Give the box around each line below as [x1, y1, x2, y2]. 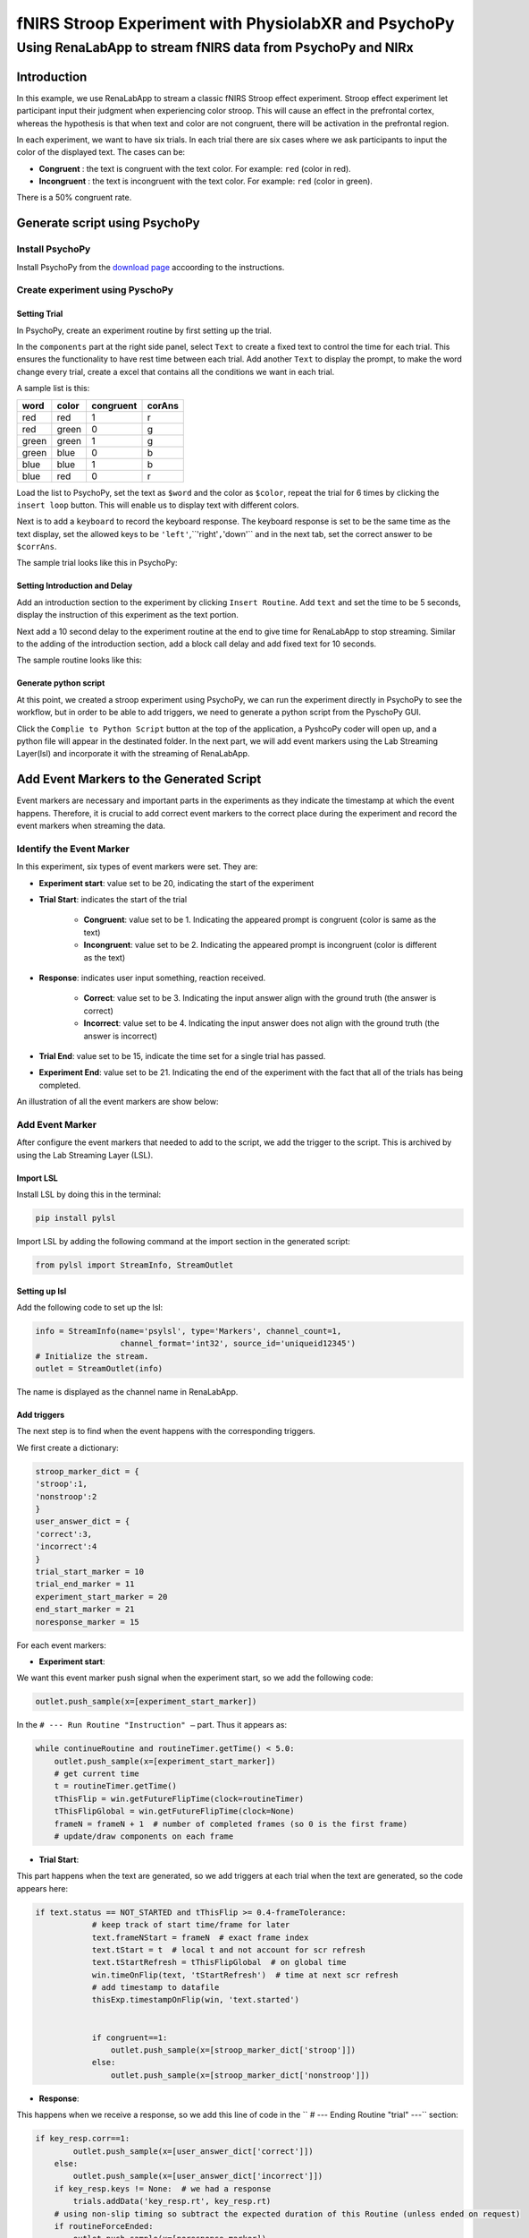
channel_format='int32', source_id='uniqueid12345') [120, 1338, 357, 1349]
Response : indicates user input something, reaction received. [38, 972, 266, 983]
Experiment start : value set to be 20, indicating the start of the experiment [38, 877, 315, 888]
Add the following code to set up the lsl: [16, 1302, 164, 1312]
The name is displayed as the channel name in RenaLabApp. [16, 1387, 239, 1397]
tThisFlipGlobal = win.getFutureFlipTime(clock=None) [54, 1807, 295, 1816]
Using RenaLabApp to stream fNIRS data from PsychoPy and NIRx [16, 39, 415, 56]
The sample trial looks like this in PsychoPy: [16, 558, 178, 568]
